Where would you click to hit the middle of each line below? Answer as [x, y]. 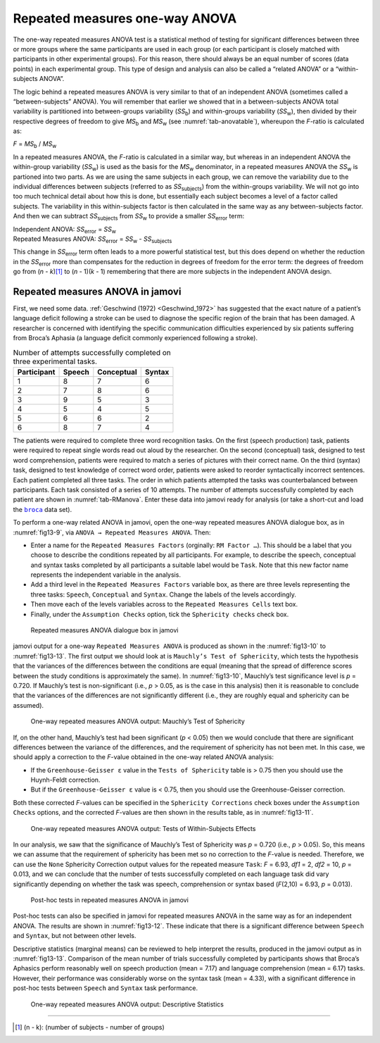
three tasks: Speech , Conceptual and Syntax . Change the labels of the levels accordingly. [164, 594]
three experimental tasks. [55, 361]
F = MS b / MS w [35, 145]
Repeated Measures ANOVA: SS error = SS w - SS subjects [93, 239]
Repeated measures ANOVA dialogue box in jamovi [104, 630]
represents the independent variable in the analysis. [106, 575]
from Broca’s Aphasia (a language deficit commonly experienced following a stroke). [135, 338]
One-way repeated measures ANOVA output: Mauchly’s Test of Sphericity [138, 721]
